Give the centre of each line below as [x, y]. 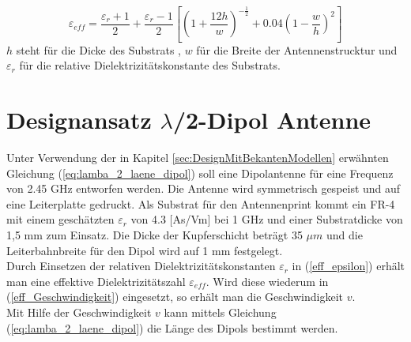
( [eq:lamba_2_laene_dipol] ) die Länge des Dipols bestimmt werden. [172, 327]
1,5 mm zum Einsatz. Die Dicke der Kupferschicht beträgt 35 [155, 235]
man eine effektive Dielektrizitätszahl [96, 281]
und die [345, 235]
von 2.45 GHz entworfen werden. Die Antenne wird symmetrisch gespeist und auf [204, 188]
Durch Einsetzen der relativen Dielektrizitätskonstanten [141, 266]
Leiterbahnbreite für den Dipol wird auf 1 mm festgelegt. [145, 250]
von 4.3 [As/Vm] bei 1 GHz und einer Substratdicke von [267, 219]
